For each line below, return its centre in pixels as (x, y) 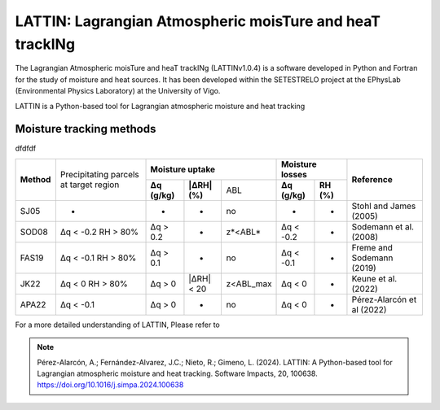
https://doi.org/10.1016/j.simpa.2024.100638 (110, 385)
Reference (372, 180)
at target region (90, 185)
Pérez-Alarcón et (384, 299)
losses (294, 174)
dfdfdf (26, 148)
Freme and (372, 247)
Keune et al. (374, 278)
